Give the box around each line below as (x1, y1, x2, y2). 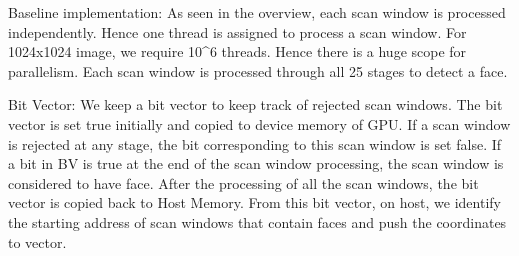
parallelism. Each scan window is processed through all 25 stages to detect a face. (8, 60, 508, 81)
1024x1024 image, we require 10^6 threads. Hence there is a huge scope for (8, 41, 467, 62)
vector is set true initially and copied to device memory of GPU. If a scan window (8, 113, 511, 134)
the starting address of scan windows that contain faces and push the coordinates (8, 211, 507, 232)
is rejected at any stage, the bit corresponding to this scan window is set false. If (8, 133, 502, 154)
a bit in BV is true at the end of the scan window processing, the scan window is (8, 153, 504, 174)
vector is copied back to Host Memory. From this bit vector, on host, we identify (8, 192, 501, 213)
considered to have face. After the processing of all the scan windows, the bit (8, 172, 479, 193)
